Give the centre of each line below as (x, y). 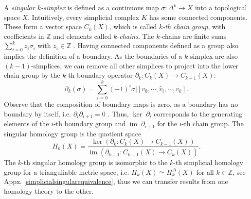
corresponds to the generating (198, 113)
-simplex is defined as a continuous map (100, 7)
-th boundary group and (90, 124)
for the (167, 124)
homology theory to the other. (49, 191)
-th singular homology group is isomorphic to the (95, 162)
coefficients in (24, 36)
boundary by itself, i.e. (38, 113)
